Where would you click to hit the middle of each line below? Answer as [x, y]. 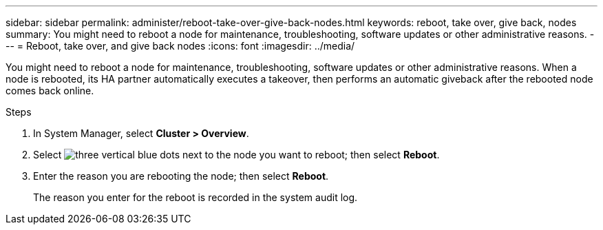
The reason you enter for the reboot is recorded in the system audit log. [195, 197]
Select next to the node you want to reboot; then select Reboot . [236, 155]
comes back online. [50, 91]
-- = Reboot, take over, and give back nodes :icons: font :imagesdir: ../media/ [180, 46]
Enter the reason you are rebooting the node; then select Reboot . [181, 176]
